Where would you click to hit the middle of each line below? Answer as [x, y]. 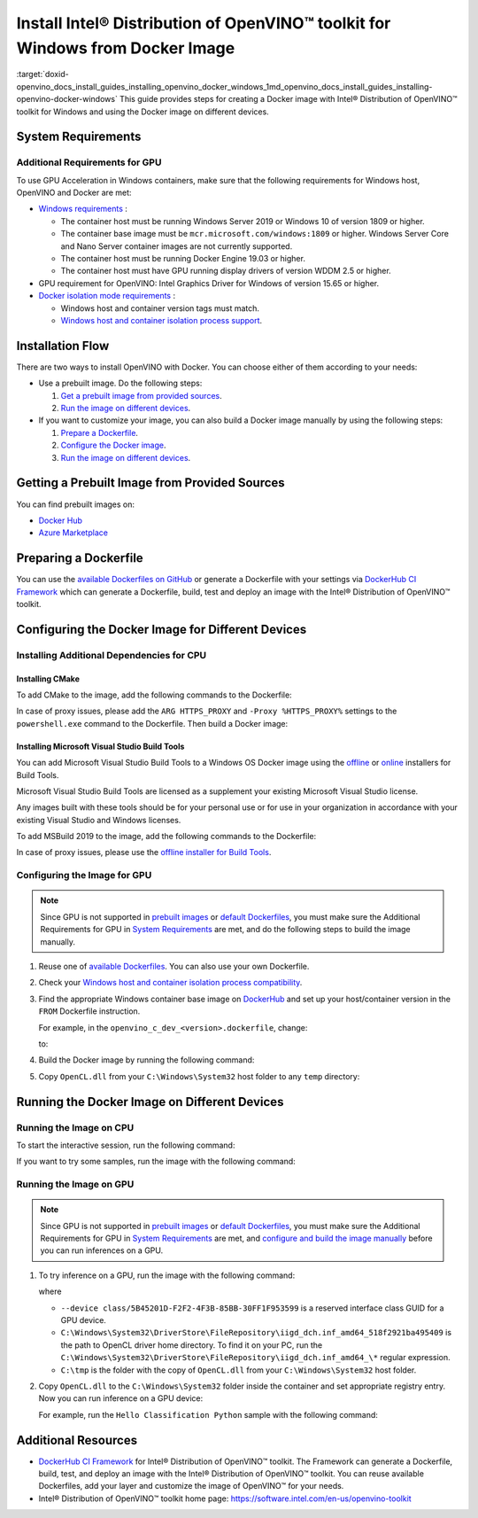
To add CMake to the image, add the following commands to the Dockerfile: [154, 695]
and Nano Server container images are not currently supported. [177, 246]
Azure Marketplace [73, 533]
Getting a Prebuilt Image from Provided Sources [150, 483]
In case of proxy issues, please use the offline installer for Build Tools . [144, 852]
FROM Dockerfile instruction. [89, 1011]
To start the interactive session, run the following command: [126, 1145]
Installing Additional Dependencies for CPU [112, 655]
